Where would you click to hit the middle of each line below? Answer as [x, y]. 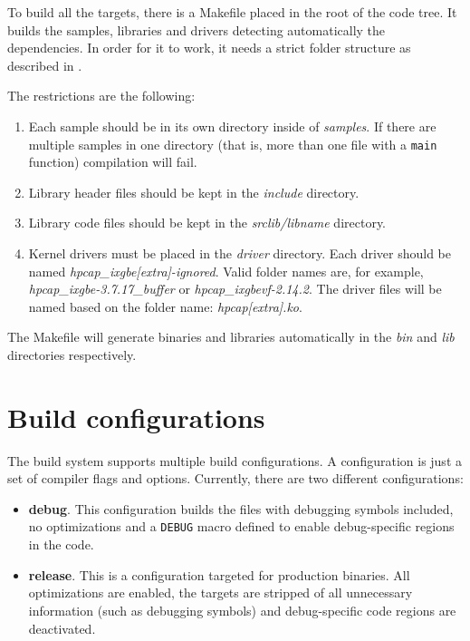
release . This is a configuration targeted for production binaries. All [219, 574]
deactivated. [62, 628]
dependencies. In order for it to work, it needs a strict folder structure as [209, 48]
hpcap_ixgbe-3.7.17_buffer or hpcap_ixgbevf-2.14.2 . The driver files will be [235, 289]
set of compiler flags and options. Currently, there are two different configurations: [235, 478]
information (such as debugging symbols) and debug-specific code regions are [242, 610]
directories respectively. [72, 354]
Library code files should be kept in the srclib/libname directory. [207, 223]
